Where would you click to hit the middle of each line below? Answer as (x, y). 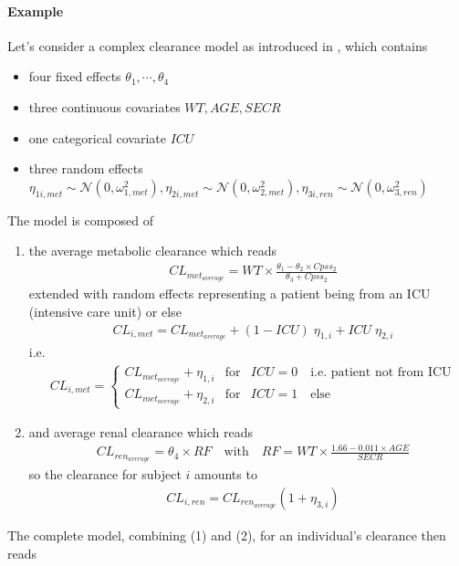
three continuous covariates (104, 106)
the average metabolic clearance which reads (153, 251)
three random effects (86, 168)
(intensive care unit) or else (105, 311)
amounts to (226, 474)
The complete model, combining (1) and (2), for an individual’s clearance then (227, 535)
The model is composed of (80, 220)
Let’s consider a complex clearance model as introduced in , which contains (218, 45)
